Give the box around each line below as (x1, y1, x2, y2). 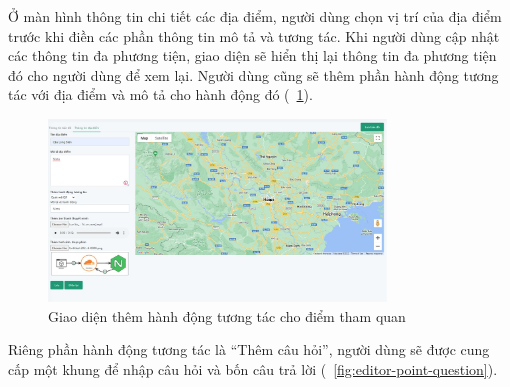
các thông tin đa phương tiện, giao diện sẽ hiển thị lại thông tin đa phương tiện (8, 45, 497, 66)
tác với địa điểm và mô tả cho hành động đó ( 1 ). (8, 84, 313, 105)
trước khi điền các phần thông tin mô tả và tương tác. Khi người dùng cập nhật (8, 25, 500, 46)
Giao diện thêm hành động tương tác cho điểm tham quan (48, 305, 406, 326)
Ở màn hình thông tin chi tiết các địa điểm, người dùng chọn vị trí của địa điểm (8, 6, 502, 26)
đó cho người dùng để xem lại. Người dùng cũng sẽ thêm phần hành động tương (8, 64, 499, 85)
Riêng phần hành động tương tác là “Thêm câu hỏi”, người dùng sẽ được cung (8, 339, 490, 360)
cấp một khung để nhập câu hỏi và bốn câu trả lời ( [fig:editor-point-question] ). (8, 358, 498, 379)
